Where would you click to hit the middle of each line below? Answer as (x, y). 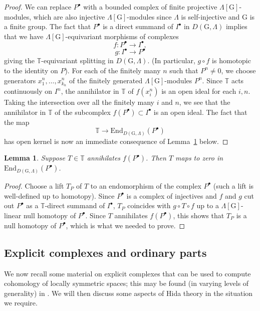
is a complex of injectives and (172, 195)
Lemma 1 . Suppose (35, 158)
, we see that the (205, 102)
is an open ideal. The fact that (200, 112)
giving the (20, 60)
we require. (21, 303)
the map (17, 122)
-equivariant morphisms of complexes (122, 36)
